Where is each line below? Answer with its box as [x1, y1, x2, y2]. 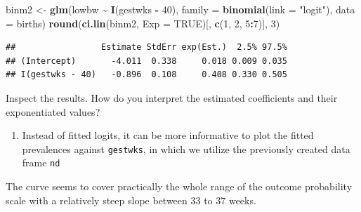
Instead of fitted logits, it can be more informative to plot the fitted [22, 128, 314, 143]
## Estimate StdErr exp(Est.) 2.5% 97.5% [6, 42, 287, 53]
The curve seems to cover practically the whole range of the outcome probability [6, 179, 353, 194]
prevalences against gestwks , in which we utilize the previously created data [22, 141, 350, 156]
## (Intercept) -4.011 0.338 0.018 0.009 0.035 [6, 55, 287, 66]
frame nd [22, 155, 60, 170]
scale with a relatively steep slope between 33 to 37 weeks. [6, 192, 256, 207]
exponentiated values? [6, 104, 100, 119]
